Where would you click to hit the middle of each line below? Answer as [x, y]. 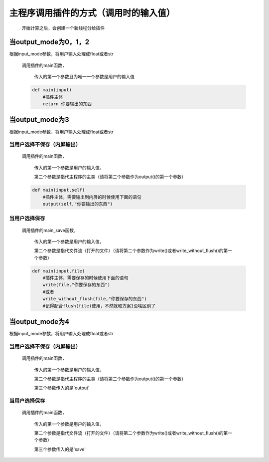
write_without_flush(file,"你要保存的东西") [95, 299]
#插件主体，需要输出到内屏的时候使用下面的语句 [92, 197]
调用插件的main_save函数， [50, 230]
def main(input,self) [59, 190]
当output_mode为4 [39, 322]
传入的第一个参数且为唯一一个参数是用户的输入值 [84, 77]
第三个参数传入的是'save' [60, 449]
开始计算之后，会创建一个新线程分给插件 [63, 28]
